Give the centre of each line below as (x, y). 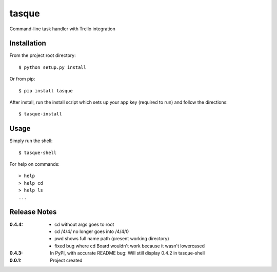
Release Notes (33, 212)
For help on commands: (35, 164)
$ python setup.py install (53, 67)
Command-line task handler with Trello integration (62, 29)
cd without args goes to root (84, 224)
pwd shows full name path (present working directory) (112, 239)
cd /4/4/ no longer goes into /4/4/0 (92, 231)
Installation (28, 43)
